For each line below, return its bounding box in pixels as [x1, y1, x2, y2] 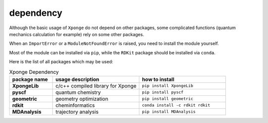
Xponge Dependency [9, 68, 59, 75]
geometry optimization [55, 95, 109, 102]
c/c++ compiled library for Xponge [55, 82, 136, 89]
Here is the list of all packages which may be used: [9, 59, 114, 65]
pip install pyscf [142, 89, 184, 95]
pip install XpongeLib [142, 83, 194, 88]
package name [12, 76, 48, 82]
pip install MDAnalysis [142, 109, 196, 115]
